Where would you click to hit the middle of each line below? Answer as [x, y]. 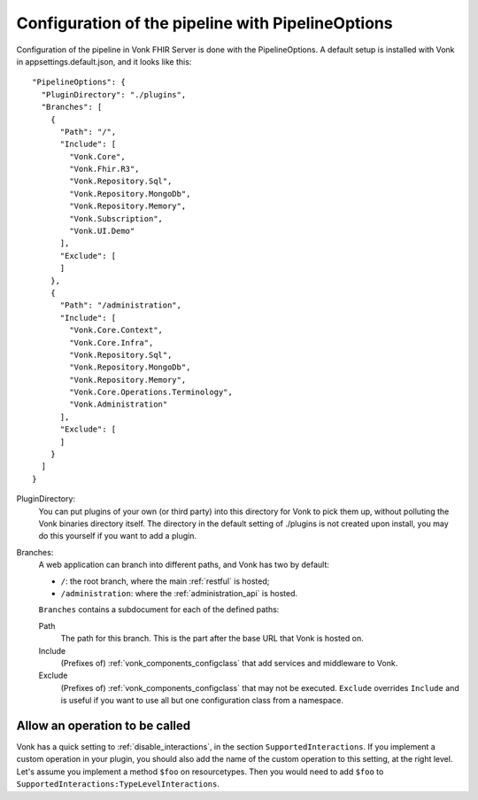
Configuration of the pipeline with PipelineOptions [204, 23]
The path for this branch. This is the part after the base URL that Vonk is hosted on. [212, 639]
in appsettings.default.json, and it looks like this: [104, 61]
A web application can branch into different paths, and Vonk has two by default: [184, 565]
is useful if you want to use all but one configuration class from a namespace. [202, 701]
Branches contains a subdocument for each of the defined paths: [159, 610]
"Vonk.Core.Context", [116, 330]
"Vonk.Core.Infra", [112, 342]
